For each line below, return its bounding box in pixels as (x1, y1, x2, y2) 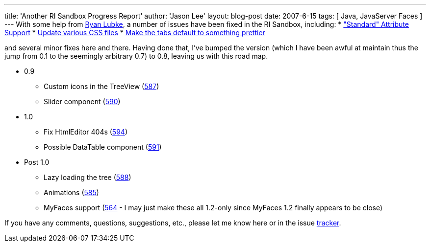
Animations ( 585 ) (44, 188, 99, 197)
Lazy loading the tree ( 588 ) (44, 173, 131, 181)
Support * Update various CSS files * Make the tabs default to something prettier (4, 28, 265, 37)
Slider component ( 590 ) (44, 97, 121, 106)
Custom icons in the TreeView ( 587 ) (44, 82, 159, 90)
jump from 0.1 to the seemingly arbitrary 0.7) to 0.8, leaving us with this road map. (4, 52, 268, 60)
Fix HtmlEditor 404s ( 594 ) (44, 128, 127, 136)
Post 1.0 (24, 158, 50, 166)
